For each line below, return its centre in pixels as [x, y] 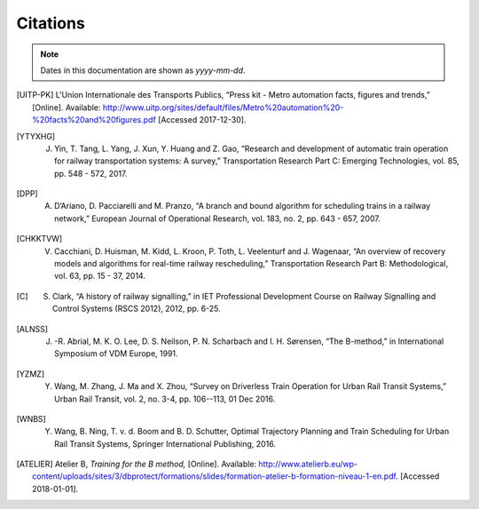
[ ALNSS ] [32, 329]
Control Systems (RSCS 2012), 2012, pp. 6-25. [136, 309]
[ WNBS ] [31, 418]
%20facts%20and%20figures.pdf [94, 120]
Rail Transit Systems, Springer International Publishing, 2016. [165, 443]
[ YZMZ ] [30, 374]
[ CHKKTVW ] [39, 239]
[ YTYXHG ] [36, 136]
